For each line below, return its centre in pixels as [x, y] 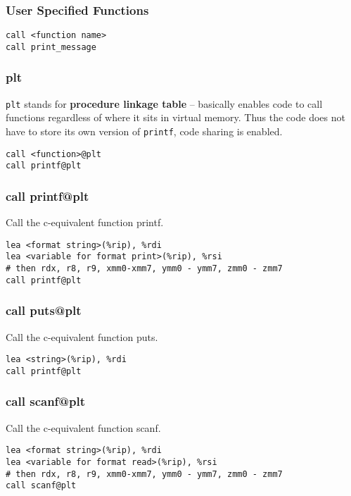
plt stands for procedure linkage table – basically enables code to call [164, 103]
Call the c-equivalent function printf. [85, 222]
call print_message [51, 47]
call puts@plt [44, 310]
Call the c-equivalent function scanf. [83, 427]
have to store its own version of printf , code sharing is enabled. [144, 131]
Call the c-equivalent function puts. [82, 336]
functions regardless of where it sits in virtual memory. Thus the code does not [175, 117]
